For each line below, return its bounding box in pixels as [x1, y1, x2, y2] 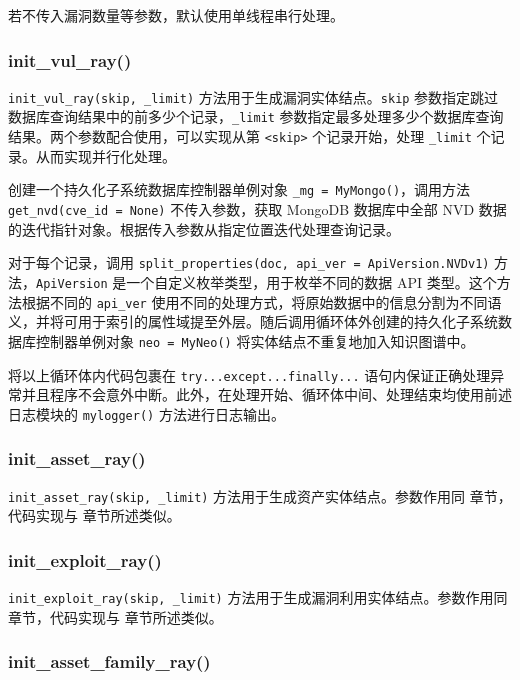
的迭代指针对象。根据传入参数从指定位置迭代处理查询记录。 [8, 218, 400, 239]
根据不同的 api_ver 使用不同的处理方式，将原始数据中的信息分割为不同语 [21, 291, 502, 312]
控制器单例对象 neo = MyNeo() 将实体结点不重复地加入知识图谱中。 [35, 330, 475, 351]
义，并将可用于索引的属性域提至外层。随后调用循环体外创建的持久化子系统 [8, 311, 498, 332]
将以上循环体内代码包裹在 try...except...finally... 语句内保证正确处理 [8, 364, 491, 385]
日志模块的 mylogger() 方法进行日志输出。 [8, 403, 285, 424]
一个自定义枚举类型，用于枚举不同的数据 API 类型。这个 [126, 271, 497, 292]
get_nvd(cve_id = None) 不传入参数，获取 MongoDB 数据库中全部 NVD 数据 [8, 199, 507, 220]
